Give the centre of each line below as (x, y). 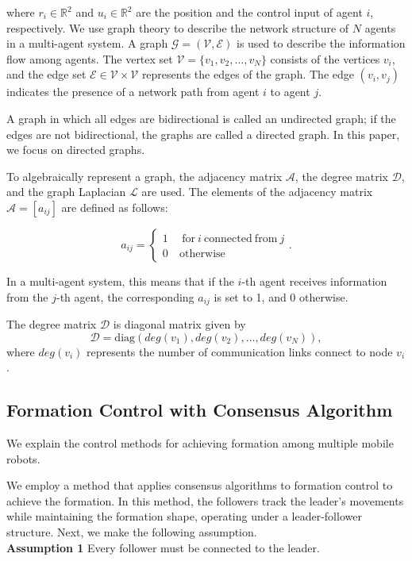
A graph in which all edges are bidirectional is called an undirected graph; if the (201, 118)
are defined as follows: (115, 207)
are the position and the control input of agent (249, 12)
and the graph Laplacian (66, 192)
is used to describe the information (321, 43)
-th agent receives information (314, 280)
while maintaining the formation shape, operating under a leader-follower (184, 516)
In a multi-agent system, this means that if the (120, 280)
